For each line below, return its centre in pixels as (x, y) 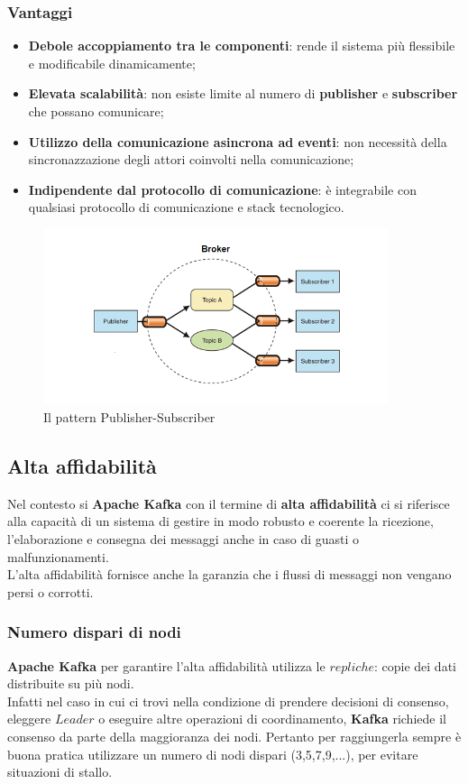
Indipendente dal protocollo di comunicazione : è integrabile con (222, 189)
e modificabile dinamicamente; (112, 63)
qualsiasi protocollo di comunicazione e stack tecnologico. (186, 207)
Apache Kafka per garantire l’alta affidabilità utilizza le (166, 665)
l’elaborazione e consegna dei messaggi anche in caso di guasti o (184, 538)
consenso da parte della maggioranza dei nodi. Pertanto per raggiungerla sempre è (234, 736)
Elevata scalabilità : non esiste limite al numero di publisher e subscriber (243, 93)
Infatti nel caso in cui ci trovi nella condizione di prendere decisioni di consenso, (228, 701)
